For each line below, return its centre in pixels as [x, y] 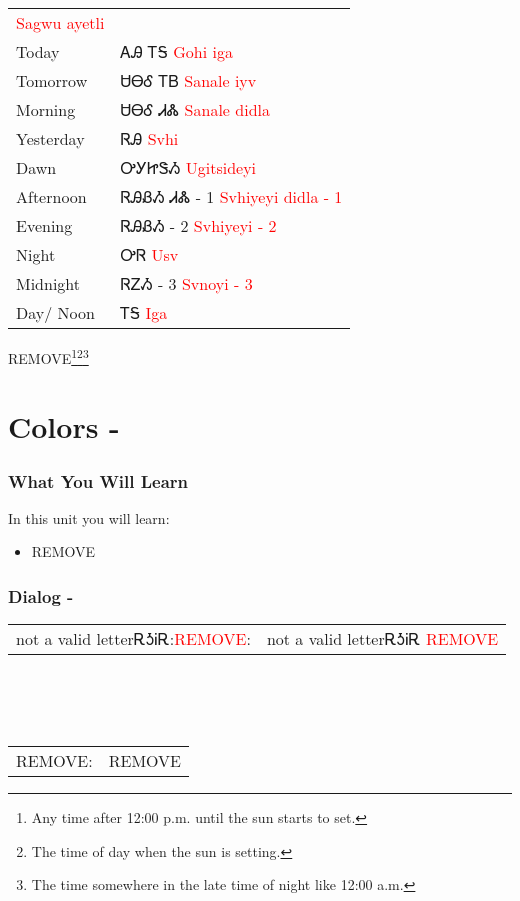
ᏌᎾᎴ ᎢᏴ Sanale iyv [188, 80]
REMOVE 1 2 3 [48, 356]
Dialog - [41, 595]
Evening [44, 225]
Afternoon [51, 196]
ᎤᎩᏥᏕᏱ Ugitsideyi [188, 167]
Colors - [64, 426]
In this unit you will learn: [89, 517]
